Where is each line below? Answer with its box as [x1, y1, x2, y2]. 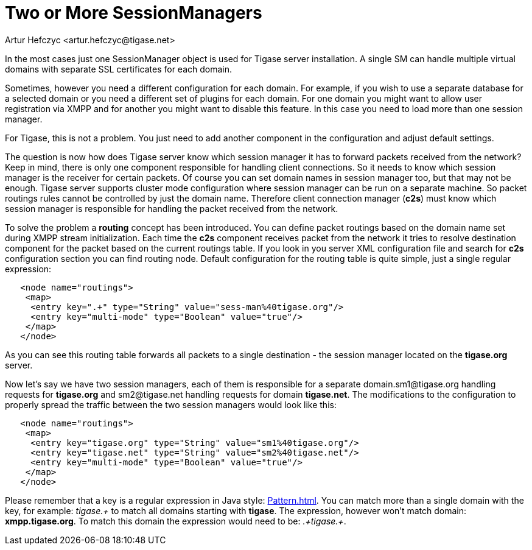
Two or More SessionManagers [5, 2, 262, 23]
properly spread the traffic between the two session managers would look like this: [5, 399, 337, 410]
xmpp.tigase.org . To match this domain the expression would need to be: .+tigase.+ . [5, 515, 346, 526]
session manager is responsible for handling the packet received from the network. [5, 203, 338, 214]
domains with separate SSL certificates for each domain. [5, 63, 232, 74]
